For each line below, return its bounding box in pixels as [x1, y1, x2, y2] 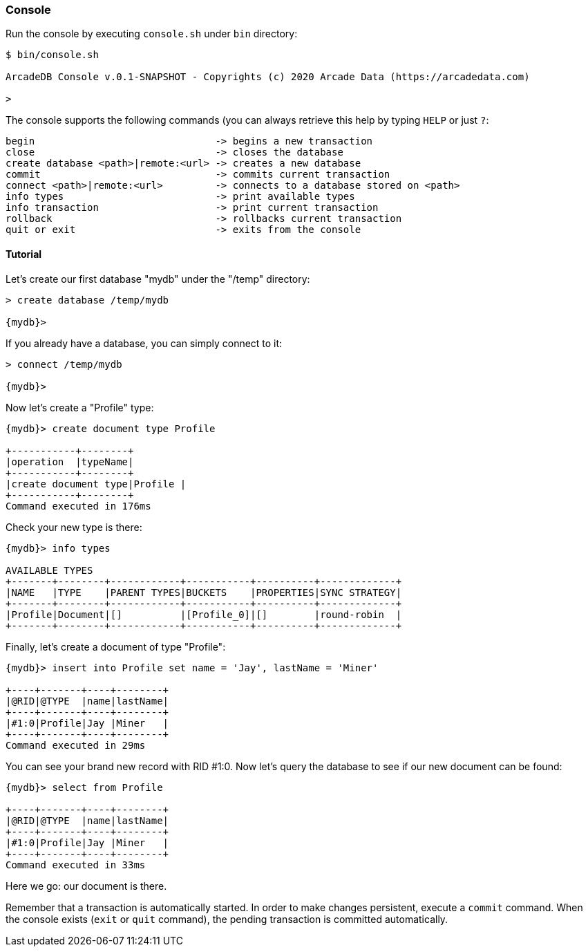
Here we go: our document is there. [6, 879, 167, 892]
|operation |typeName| [6, 456, 134, 467]
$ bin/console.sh [6, 49, 99, 61]
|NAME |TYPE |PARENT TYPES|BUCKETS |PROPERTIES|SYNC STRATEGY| [6, 586, 402, 598]
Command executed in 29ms [6, 739, 146, 751]
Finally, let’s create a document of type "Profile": [6, 640, 226, 653]
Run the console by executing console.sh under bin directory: [6, 28, 298, 40]
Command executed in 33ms [6, 859, 146, 870]
